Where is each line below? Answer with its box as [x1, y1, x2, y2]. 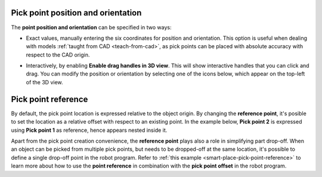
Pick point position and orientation [11, 8, 142, 18]
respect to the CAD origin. [26, 51, 90, 58]
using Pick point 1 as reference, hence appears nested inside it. [11, 127, 168, 134]
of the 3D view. [26, 78, 63, 86]
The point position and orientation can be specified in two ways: [11, 24, 172, 31]
